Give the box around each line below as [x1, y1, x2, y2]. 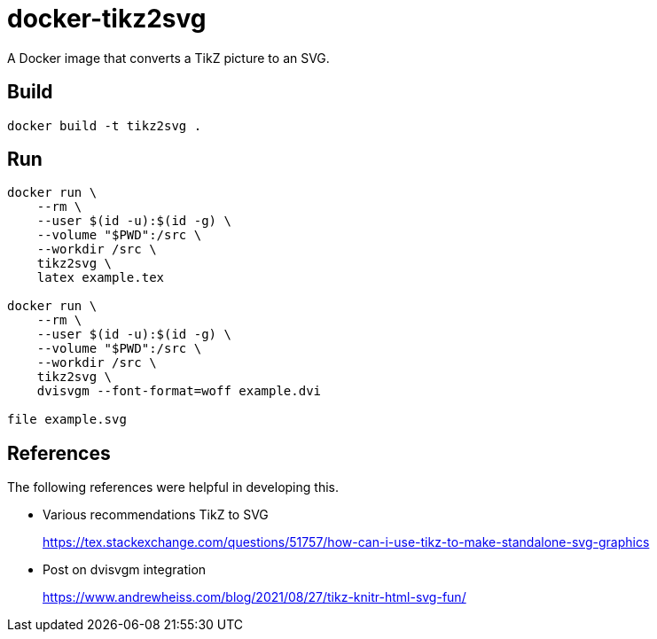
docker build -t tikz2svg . [7, 118, 202, 133]
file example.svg [7, 412, 127, 427]
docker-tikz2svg [7, 4, 207, 34]
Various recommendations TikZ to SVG [43, 507, 269, 523]
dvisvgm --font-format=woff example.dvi [36, 384, 322, 399]
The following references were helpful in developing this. [7, 479, 339, 495]
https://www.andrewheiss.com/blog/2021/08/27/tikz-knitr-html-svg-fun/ [43, 589, 466, 605]
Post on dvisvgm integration [43, 562, 207, 578]
